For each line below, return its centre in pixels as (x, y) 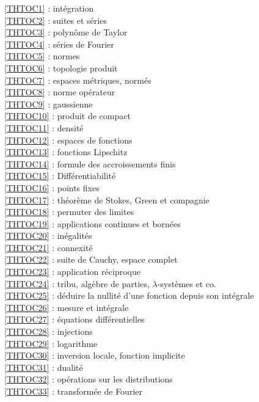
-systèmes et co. (187, 283)
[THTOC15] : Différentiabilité (60, 176)
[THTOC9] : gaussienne (49, 104)
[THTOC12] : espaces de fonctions (68, 140)
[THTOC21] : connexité (49, 247)
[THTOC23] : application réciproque (72, 272)
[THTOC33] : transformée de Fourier (73, 391)
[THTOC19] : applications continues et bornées (93, 223)
